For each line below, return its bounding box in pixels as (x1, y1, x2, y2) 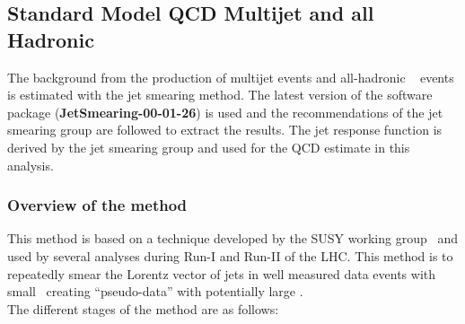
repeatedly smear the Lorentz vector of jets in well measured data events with (7, 264, 436, 283)
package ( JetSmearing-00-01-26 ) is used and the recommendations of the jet (7, 102, 443, 121)
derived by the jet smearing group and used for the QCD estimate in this (7, 137, 410, 156)
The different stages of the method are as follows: (7, 299, 279, 318)
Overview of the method (7, 194, 188, 216)
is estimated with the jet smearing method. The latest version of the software (7, 85, 433, 104)
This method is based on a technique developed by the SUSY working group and (7, 229, 459, 248)
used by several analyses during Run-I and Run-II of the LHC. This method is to (7, 246, 453, 265)
